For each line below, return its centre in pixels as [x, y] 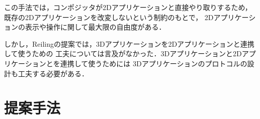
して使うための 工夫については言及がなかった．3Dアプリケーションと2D [123, 53]
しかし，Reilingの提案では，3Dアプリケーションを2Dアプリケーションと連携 [129, 43]
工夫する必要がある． [53, 73]
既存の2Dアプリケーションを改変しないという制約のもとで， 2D [109, 17]
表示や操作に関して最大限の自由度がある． [95, 27]
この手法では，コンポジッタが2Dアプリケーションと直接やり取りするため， [128, 7]
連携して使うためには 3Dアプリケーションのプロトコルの [154, 63]
